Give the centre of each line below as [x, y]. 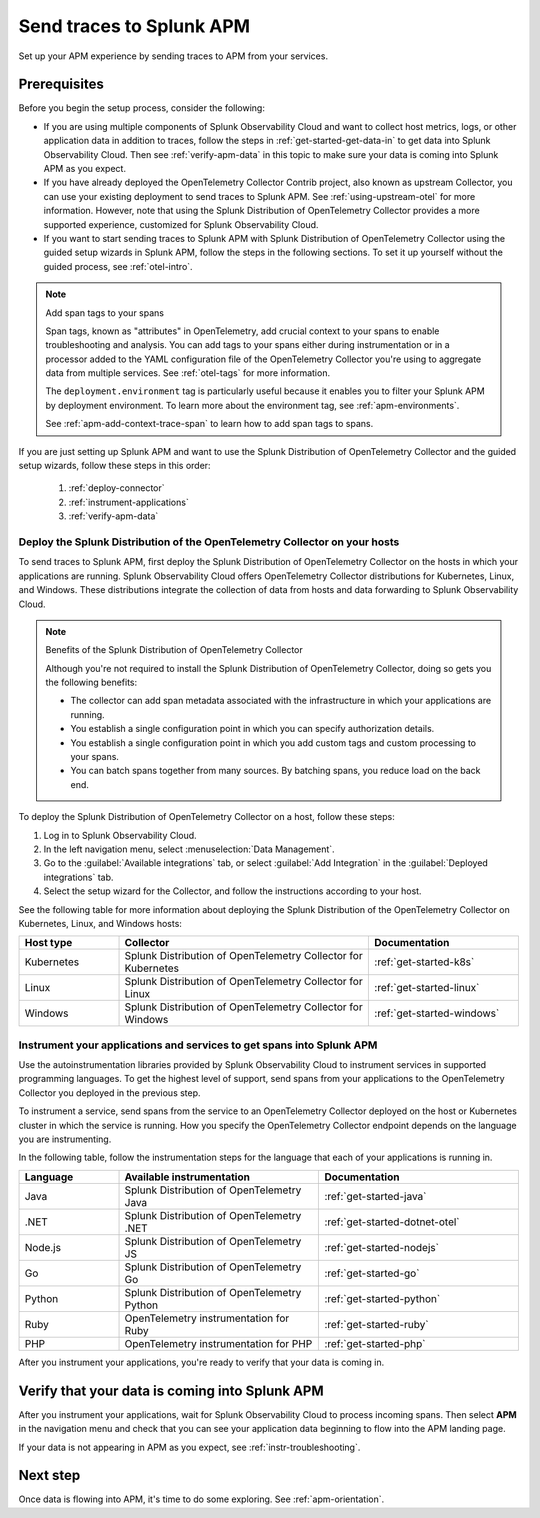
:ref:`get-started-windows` [437, 1013]
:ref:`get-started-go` [372, 1273]
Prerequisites [61, 84]
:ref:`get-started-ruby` [376, 1324]
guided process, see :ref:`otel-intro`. [118, 266]
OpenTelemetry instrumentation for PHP [218, 1343]
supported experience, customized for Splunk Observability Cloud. [181, 224]
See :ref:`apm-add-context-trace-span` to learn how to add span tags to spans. [209, 424]
